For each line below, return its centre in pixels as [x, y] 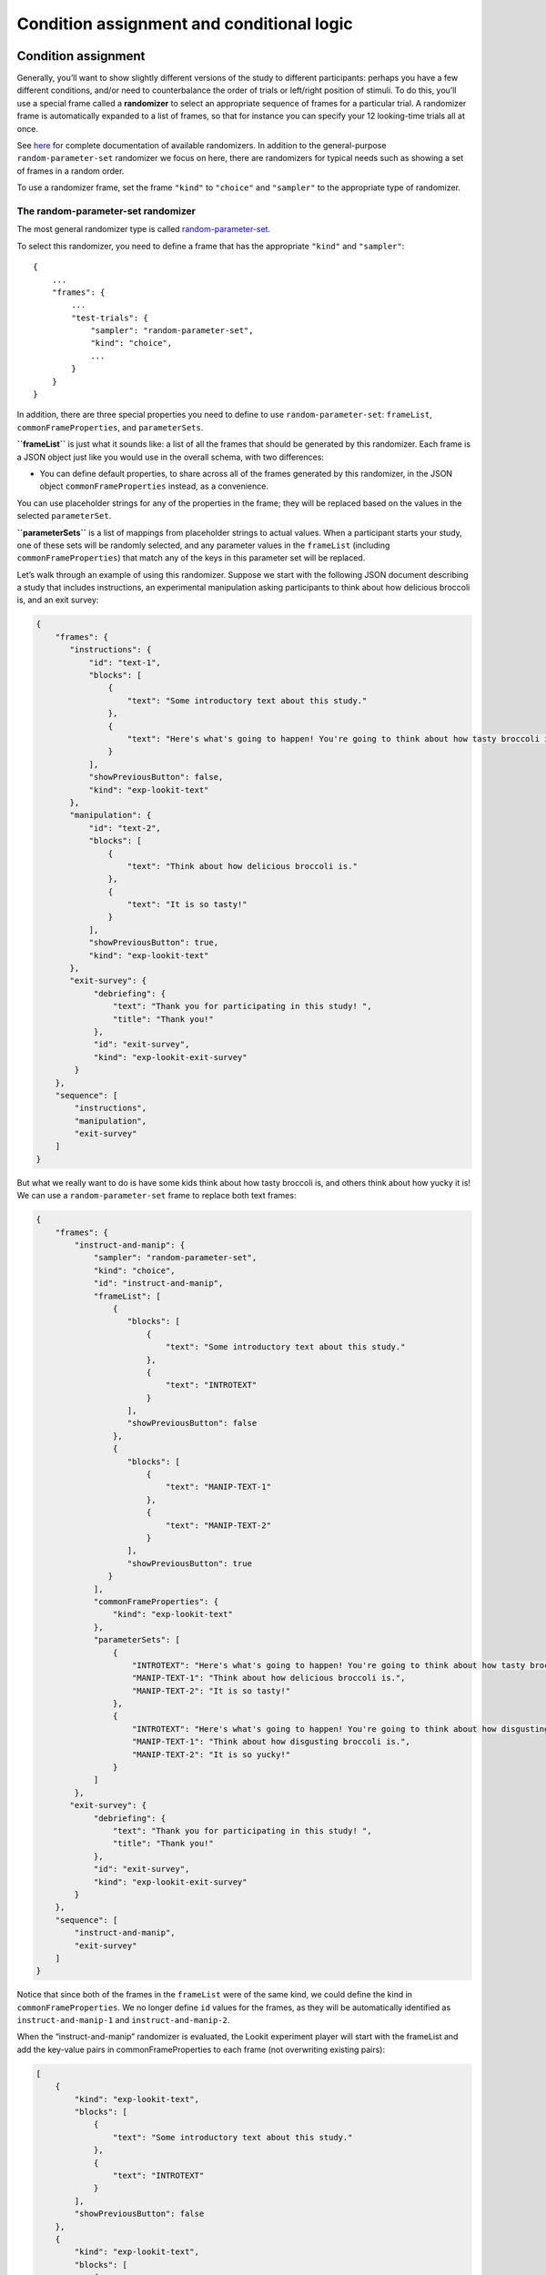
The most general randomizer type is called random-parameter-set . [144, 229]
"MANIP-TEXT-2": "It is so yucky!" [212, 1754]
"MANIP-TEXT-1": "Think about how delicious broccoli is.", [269, 1678]
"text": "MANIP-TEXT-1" [218, 1487]
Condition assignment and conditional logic [185, 24]
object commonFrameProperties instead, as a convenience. [154, 486]
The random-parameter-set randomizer [106, 211]
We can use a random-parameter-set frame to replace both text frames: [157, 1196]
